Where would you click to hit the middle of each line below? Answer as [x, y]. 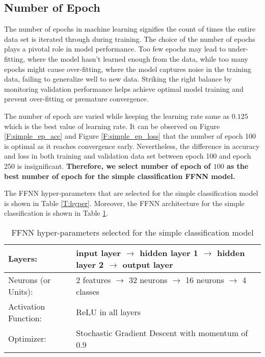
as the [238, 165]
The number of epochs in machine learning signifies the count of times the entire [130, 29]
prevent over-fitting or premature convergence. [76, 99]
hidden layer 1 [169, 252]
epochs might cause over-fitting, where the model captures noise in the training [128, 69]
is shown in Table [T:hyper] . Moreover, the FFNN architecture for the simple [124, 203]
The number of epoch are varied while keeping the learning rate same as [117, 116]
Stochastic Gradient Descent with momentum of [162, 333]
